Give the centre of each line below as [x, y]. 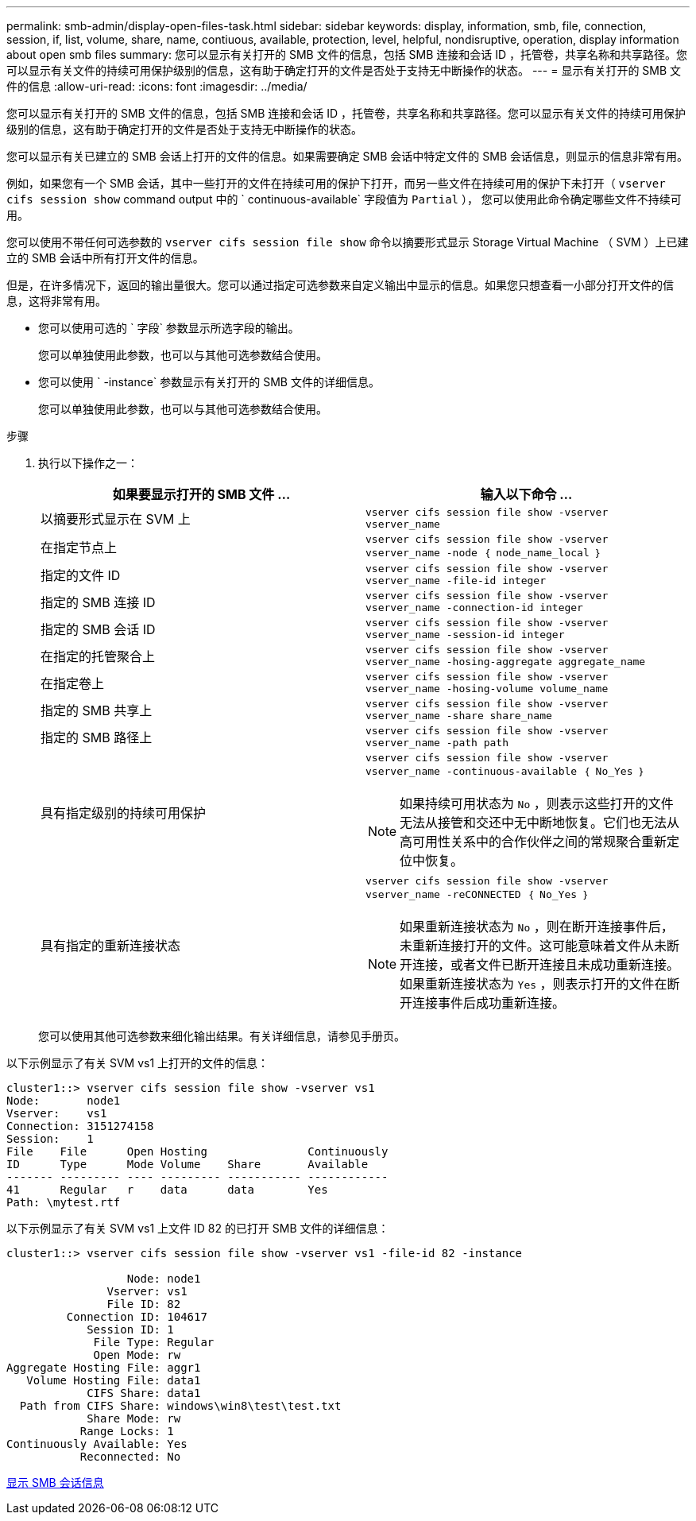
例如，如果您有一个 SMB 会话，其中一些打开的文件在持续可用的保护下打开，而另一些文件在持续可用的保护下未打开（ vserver [336, 183]
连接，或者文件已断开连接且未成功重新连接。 [546, 965]
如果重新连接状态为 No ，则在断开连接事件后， [537, 927]
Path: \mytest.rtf [64, 1202]
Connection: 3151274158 [80, 1126]
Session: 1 [50, 1139]
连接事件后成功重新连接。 [489, 1003]
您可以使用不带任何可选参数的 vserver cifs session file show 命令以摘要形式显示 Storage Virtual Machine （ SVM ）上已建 [348, 242]
